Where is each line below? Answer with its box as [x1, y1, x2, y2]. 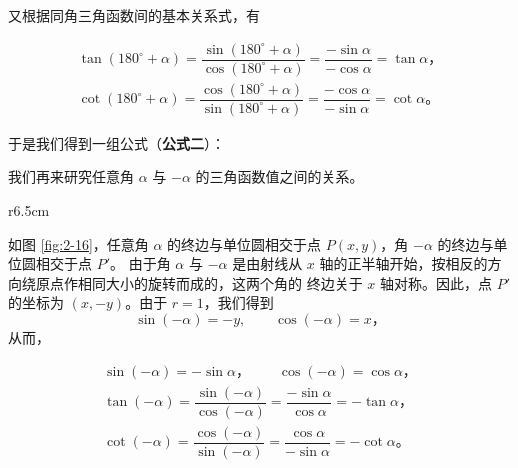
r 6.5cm [8, 199, 50, 220]
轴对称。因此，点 [380, 272, 493, 293]
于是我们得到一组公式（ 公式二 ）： [8, 132, 225, 153]
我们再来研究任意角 [8, 166, 134, 187]
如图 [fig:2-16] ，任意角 [8, 233, 149, 254]
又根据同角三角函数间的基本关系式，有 [8, 5, 260, 25]
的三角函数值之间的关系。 [195, 166, 364, 187]
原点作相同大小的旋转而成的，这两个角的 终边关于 [35, 272, 363, 293]
